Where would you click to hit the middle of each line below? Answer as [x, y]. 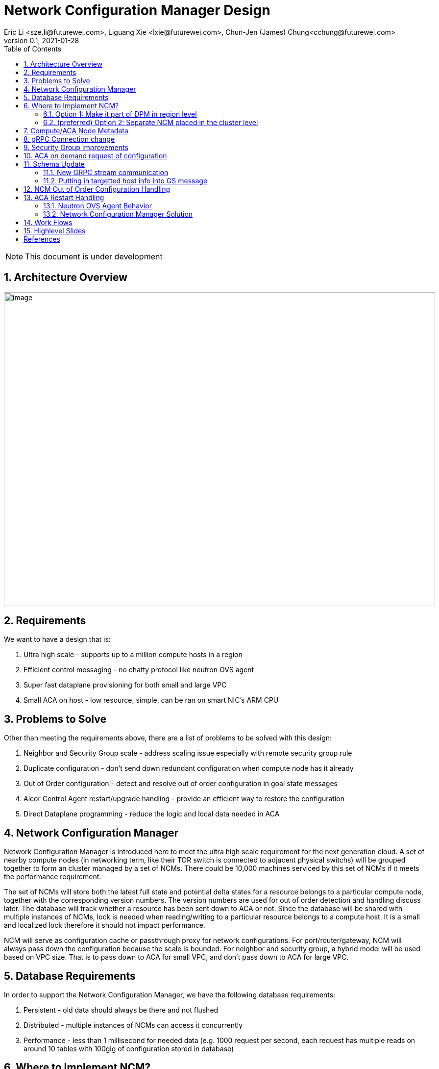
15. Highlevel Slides [55, 230]
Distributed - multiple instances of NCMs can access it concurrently [133, 1025]
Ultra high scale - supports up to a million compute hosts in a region [133, 655]
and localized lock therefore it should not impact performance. [105, 925]
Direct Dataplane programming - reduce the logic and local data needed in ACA [152, 814]
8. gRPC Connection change [69, 139]
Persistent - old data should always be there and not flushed [121, 1010]
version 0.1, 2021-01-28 [42, 40]
